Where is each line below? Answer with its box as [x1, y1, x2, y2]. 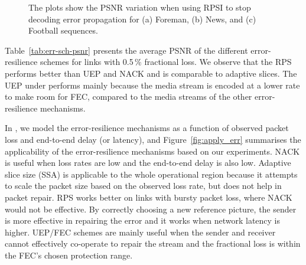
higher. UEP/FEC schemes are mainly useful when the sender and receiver [5, 225, 276, 238]
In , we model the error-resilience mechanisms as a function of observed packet [5, 122, 289, 134]
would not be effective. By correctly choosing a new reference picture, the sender [5, 202, 297, 215]
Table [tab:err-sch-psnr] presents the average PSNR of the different [5, 44, 248, 56]
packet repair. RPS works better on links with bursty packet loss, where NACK [5, 191, 292, 203]
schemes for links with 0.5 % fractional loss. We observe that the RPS [40, 55, 292, 68]
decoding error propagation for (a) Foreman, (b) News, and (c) [28, 12, 256, 25]
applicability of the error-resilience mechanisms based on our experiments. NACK [5, 145, 300, 157]
